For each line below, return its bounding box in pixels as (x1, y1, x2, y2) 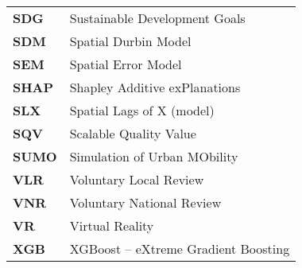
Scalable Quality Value (69, 124, 196, 142)
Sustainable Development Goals (69, 9, 246, 27)
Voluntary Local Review (69, 170, 204, 188)
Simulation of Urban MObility (69, 147, 238, 165)
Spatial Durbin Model (69, 32, 192, 50)
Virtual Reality (69, 216, 154, 235)
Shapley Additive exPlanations (69, 78, 241, 96)
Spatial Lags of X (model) (69, 101, 215, 119)
